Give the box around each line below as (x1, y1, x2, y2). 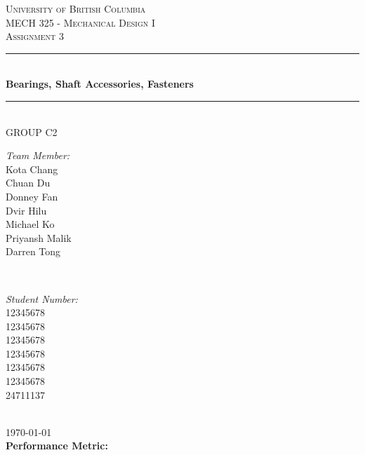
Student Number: (6, 291, 78, 306)
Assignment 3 (6, 29, 64, 43)
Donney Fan (6, 189, 58, 203)
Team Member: (6, 148, 70, 163)
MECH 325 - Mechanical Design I (6, 15, 155, 29)
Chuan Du (6, 175, 51, 190)
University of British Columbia (6, 1, 146, 15)
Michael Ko (6, 217, 55, 231)
